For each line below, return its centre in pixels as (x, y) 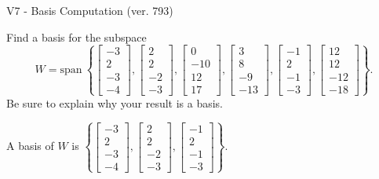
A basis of (30, 146)
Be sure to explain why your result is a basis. (115, 102)
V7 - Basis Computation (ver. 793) (90, 10)
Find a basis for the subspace (77, 37)
